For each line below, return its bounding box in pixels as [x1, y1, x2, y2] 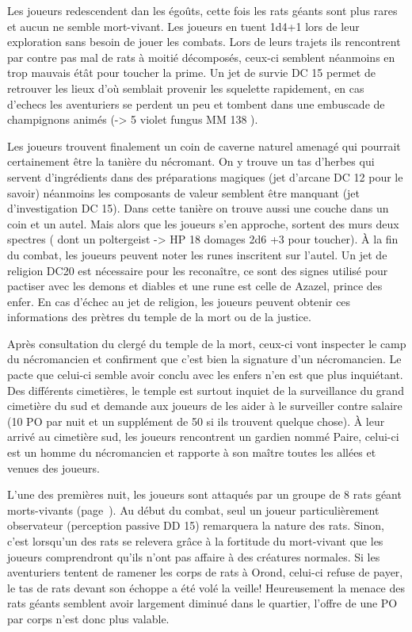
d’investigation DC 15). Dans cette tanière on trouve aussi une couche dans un [7, 200, 389, 216]
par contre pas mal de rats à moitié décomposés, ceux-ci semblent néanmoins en [7, 48, 395, 65]
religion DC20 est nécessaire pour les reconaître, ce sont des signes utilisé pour [7, 262, 388, 278]
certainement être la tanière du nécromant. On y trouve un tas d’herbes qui [7, 153, 375, 170]
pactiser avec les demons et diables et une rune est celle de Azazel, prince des [7, 278, 383, 294]
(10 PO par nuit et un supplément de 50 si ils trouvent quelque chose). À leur [7, 412, 385, 429]
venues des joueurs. [7, 459, 100, 476]
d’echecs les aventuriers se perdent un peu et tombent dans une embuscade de [7, 95, 385, 112]
